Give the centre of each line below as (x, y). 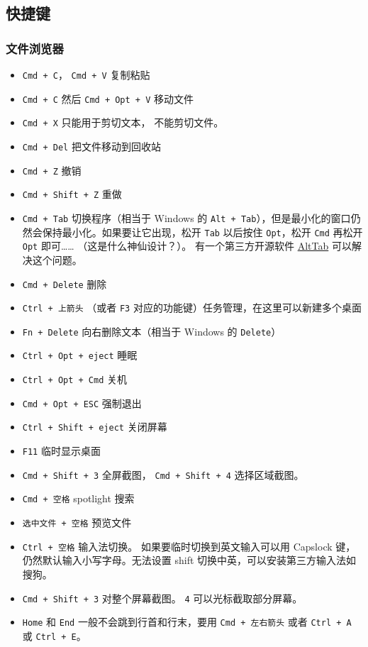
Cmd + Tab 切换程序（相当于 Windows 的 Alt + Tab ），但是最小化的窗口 (186, 217)
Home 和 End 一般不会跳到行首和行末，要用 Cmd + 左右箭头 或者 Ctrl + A (187, 622)
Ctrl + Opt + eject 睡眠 (80, 355)
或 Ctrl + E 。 (54, 635)
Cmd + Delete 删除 (65, 283)
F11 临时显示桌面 (61, 451)
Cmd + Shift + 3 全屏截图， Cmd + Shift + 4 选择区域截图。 (163, 474)
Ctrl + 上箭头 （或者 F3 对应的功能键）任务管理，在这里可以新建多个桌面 (192, 308)
